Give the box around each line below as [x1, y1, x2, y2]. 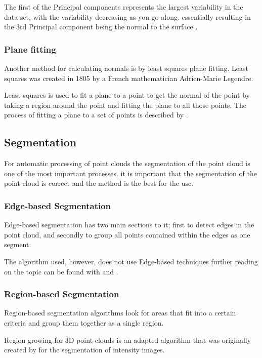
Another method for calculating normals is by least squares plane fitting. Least [4, 63, 249, 73]
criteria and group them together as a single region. [4, 317, 164, 328]
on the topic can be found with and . [4, 266, 118, 276]
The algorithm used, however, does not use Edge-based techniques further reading [4, 256, 258, 266]
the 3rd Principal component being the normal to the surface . [4, 21, 198, 32]
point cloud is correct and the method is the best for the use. [4, 178, 194, 188]
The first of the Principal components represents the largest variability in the [4, 2, 243, 12]
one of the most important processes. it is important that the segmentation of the [4, 168, 257, 178]
